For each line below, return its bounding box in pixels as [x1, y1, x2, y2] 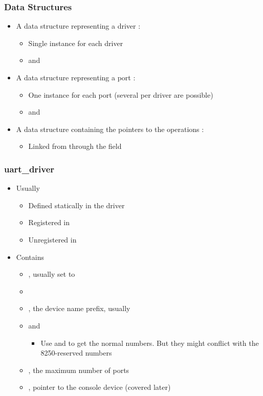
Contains [16, 251, 44, 262]
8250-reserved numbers [40, 347, 112, 358]
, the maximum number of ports [28, 364, 129, 375]
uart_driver [4, 162, 55, 175]
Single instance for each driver [28, 37, 123, 48]
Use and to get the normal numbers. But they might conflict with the [40, 337, 259, 348]
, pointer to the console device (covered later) [28, 382, 171, 392]
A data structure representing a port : [16, 72, 136, 82]
